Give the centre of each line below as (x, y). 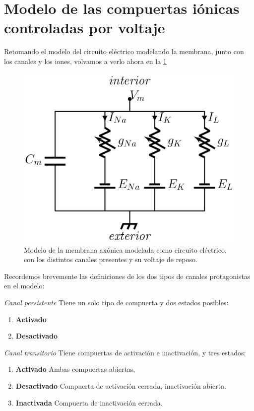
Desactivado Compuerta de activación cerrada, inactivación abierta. (121, 386)
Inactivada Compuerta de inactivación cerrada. (89, 402)
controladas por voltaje (85, 28)
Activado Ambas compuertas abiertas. (75, 369)
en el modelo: (24, 286)
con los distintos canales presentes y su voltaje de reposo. (111, 259)
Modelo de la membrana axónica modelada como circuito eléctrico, (125, 249)
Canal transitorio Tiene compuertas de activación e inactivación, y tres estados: (125, 352)
